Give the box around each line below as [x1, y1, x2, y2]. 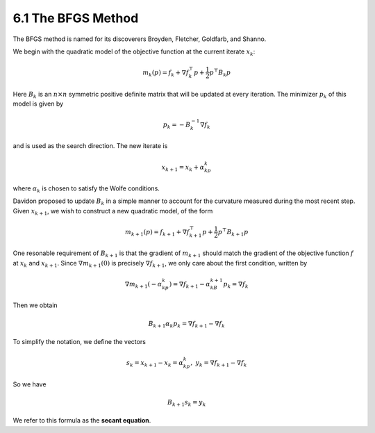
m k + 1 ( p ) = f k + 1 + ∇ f [125, 228, 190, 238]
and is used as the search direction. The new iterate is [12, 142, 168, 150]
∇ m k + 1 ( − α [124, 280, 162, 290]
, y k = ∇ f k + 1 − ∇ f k [190, 359, 247, 368]
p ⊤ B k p [209, 67, 231, 78]
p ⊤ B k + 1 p [217, 227, 249, 238]
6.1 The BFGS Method [12, 10, 139, 26]
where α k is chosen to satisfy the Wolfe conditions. [12, 184, 160, 194]
